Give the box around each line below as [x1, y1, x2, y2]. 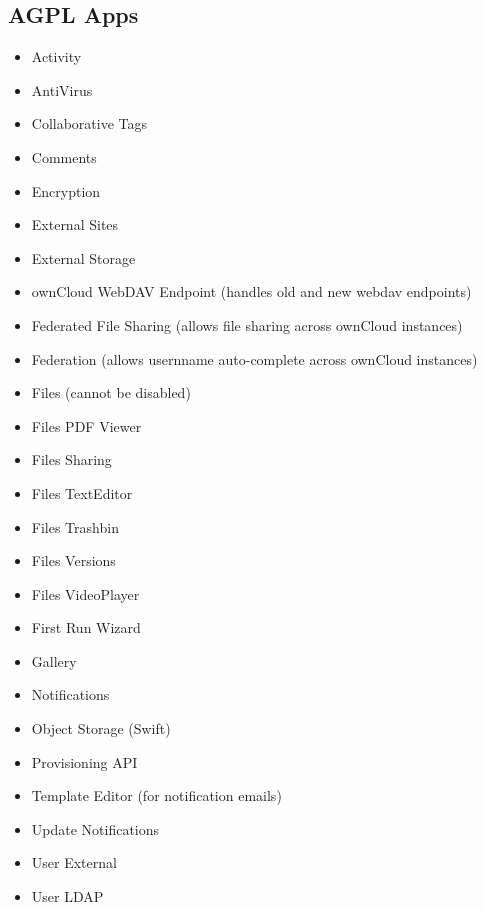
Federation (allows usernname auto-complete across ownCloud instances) [31, 348, 478, 369]
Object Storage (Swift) [31, 718, 171, 739]
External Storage [31, 247, 136, 268]
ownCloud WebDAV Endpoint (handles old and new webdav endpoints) [31, 281, 472, 302]
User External [31, 852, 117, 873]
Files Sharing [31, 449, 112, 470]
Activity [31, 46, 82, 67]
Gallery [31, 650, 77, 671]
